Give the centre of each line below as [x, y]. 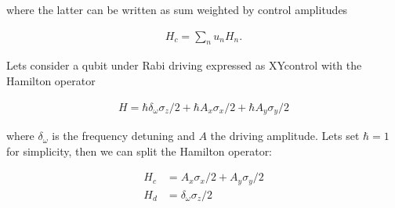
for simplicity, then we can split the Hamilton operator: [140, 151]
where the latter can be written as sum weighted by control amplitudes [177, 9]
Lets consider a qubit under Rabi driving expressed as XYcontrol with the [184, 65]
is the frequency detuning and [123, 136]
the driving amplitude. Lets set [285, 136]
